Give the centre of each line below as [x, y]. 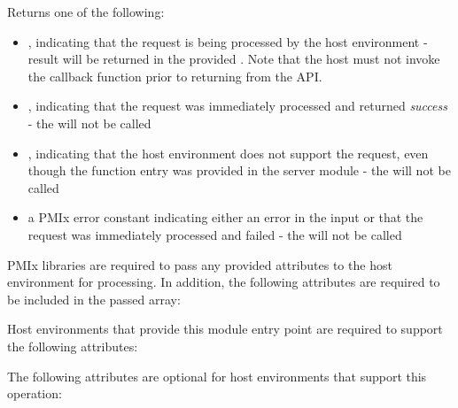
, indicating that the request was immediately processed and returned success [237, 106]
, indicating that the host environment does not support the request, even [228, 153]
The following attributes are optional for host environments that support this [217, 376]
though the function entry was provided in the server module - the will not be [239, 170]
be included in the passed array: [94, 299]
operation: [35, 393]
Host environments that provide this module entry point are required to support [225, 329]
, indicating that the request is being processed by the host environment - [228, 41]
